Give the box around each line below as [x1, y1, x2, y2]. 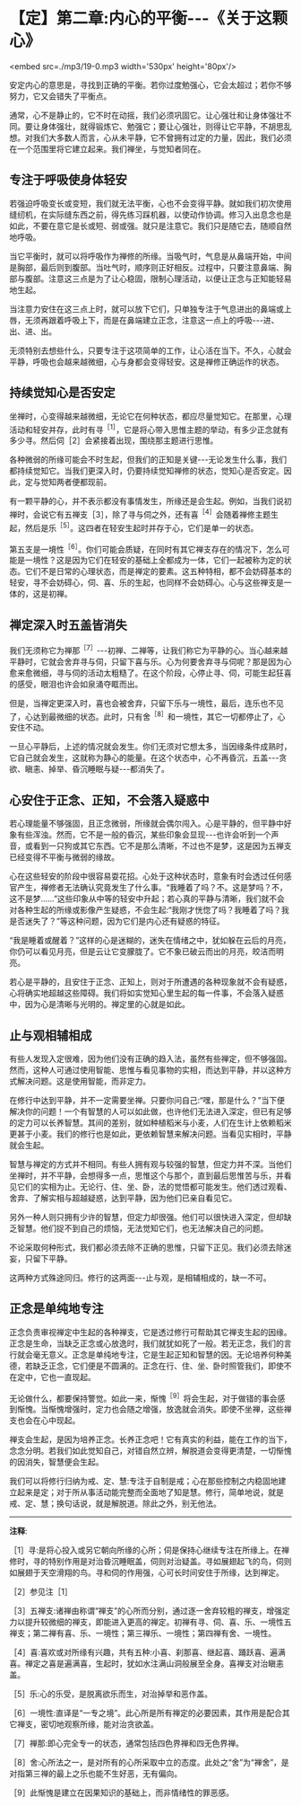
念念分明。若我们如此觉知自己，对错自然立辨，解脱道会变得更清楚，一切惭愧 [9, 1446, 292, 1456]
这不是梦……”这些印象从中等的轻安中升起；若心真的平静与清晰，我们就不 [9, 893, 278, 904]
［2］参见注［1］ [9, 1587, 73, 1598]
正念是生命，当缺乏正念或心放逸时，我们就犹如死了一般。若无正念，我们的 [9, 1338, 284, 1349]
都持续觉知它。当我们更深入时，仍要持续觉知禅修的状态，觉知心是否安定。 [9, 465, 284, 476]
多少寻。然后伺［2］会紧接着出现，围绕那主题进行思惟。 [9, 435, 219, 446]
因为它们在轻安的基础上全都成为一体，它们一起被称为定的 [71, 554, 284, 566]
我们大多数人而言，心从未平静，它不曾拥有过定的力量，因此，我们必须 [32, 132, 292, 143]
